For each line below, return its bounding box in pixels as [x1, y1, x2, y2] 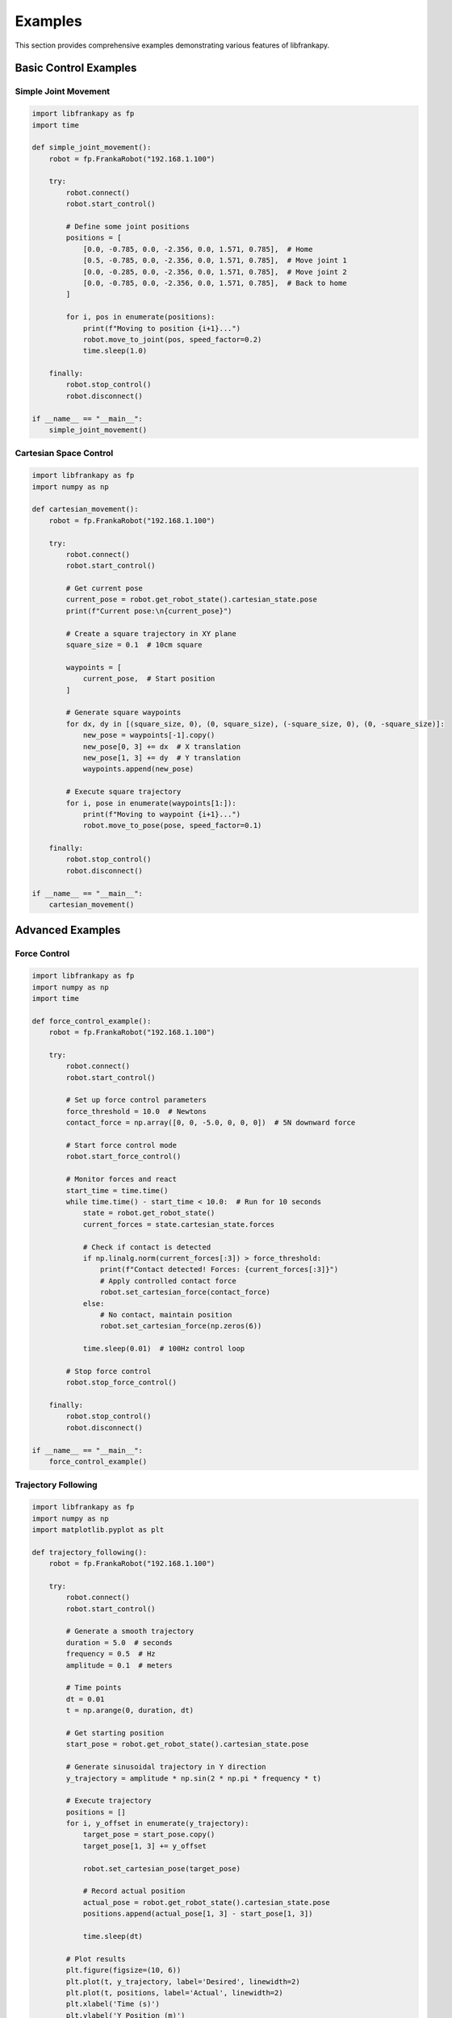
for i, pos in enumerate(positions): [65, 312, 216, 322]
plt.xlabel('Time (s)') [65, 1999, 161, 2009]
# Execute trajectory [65, 1796, 152, 1806]
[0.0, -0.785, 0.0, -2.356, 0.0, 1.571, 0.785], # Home [82, 245, 313, 253]
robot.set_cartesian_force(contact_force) [99, 1287, 270, 1297]
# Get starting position [65, 1728, 165, 1737]
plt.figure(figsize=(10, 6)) [65, 1966, 182, 1975]
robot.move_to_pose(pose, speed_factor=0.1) [82, 821, 262, 831]
